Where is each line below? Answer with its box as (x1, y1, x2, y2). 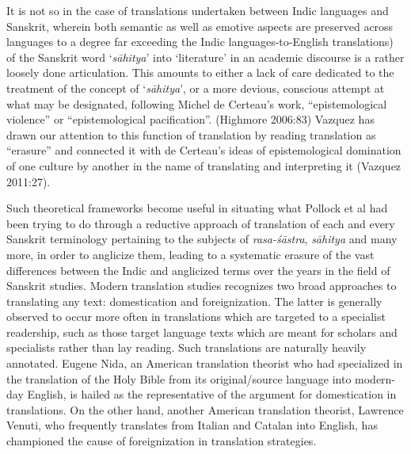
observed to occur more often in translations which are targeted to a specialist (6, 308, 386, 325)
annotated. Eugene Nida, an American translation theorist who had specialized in (6, 355, 403, 372)
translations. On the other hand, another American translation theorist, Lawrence (6, 401, 404, 418)
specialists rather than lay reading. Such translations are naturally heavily (6, 339, 367, 356)
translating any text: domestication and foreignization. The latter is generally (6, 292, 382, 309)
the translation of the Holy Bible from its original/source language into (6, 370, 352, 387)
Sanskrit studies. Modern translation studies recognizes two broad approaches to (6, 277, 397, 294)
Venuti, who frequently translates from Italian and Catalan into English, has (6, 417, 378, 433)
